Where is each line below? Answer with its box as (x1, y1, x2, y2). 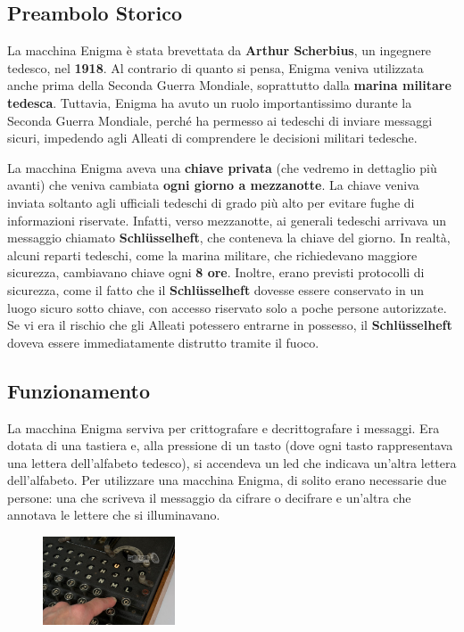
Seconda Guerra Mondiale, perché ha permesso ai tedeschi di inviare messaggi (7, 111, 433, 129)
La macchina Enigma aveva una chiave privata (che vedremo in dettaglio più (7, 158, 437, 176)
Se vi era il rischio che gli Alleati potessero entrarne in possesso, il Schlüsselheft (7, 316, 452, 334)
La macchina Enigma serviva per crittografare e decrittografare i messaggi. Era (7, 418, 440, 437)
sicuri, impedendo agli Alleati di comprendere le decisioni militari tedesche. (7, 128, 418, 147)
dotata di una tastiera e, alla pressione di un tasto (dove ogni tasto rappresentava (7, 436, 453, 455)
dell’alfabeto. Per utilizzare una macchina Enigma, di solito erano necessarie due (7, 471, 447, 489)
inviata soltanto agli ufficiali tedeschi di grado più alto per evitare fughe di (7, 193, 415, 211)
